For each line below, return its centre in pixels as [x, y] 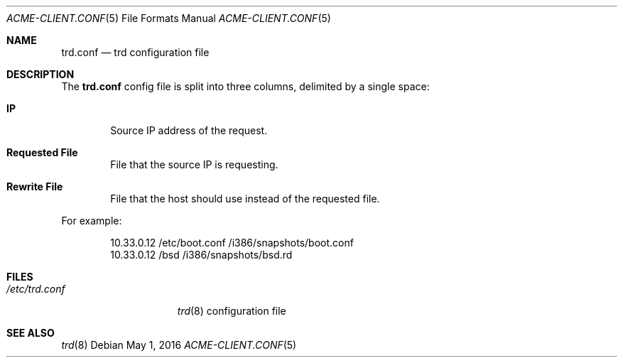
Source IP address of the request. [189, 130]
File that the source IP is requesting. [194, 164]
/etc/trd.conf [36, 289]
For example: [92, 221]
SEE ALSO [31, 333]
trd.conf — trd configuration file [135, 52]
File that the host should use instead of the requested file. [245, 199]
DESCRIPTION [40, 74]
